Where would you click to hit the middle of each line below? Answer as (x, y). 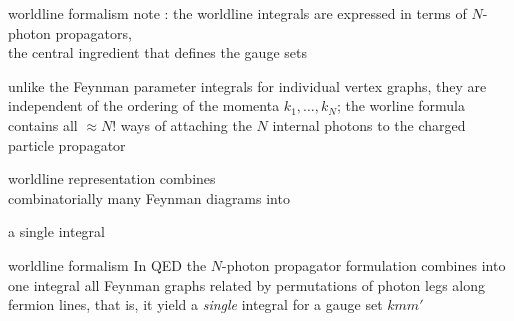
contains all (43, 124)
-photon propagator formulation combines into (364, 264)
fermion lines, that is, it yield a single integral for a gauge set (195, 304)
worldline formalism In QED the (107, 264)
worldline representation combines (112, 178)
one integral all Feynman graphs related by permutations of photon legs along (247, 284)
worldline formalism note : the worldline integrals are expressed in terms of (237, 13)
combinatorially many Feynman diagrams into (149, 197)
